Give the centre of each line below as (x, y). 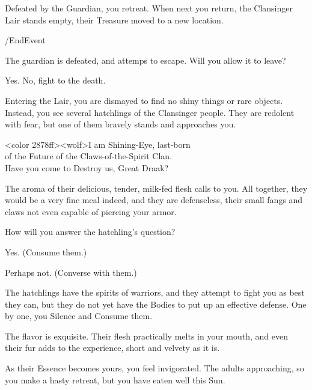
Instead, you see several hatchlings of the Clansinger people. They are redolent (150, 112)
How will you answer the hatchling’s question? (90, 232)
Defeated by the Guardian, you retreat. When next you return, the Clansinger (149, 8)
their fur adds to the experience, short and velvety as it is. (112, 348)
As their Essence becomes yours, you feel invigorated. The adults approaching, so (154, 368)
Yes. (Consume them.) (46, 251)
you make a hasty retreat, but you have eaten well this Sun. (115, 379)
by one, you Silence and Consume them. (79, 316)
